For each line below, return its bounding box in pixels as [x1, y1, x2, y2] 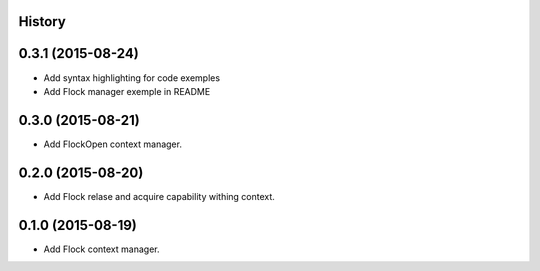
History [18, 13, 67, 30]
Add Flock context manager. [43, 243, 160, 255]
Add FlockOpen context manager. [43, 138, 182, 150]
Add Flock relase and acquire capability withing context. [43, 190, 275, 202]
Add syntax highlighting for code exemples [43, 71, 220, 84]
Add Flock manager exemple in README [43, 85, 211, 97]
